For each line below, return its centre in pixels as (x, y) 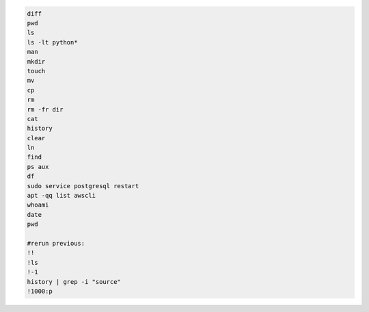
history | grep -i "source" (74, 282)
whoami (38, 205)
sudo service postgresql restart (83, 186)
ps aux (38, 167)
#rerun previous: (56, 243)
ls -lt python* (52, 42)
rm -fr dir (45, 109)
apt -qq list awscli (61, 196)
